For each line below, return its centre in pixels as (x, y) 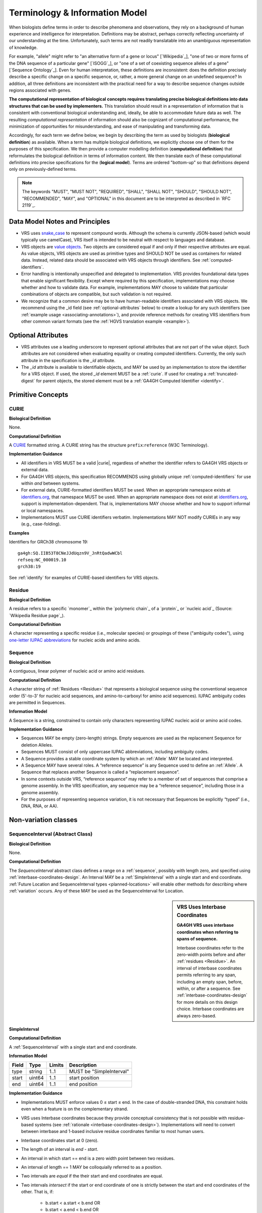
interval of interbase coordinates (209, 968)
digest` (28, 380)
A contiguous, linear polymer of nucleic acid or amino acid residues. (77, 671)
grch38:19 (29, 567)
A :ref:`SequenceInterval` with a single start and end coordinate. (73, 1047)
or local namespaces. (42, 510)
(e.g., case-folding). (41, 524)
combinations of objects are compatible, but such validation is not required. (97, 294)
